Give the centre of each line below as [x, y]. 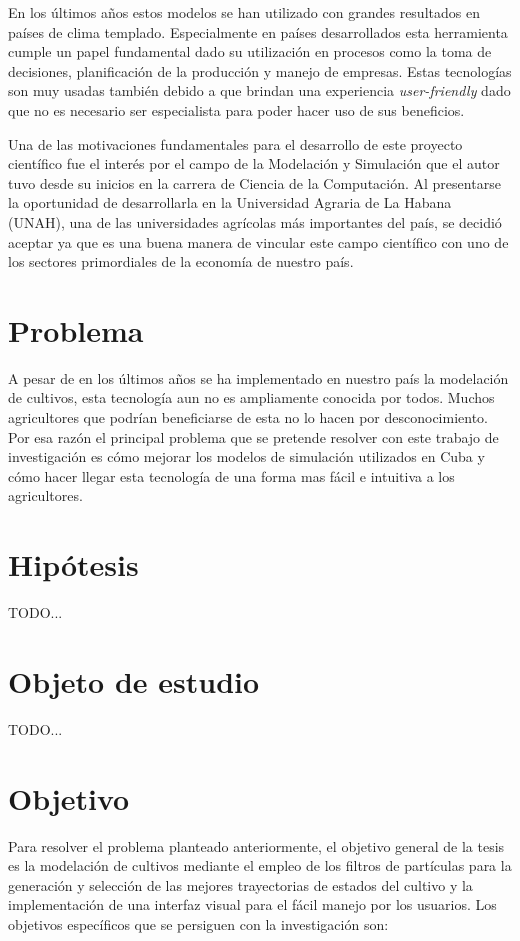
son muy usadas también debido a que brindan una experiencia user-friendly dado [259, 90]
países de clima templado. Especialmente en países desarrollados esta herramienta [258, 31]
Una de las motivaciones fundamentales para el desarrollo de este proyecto [235, 143]
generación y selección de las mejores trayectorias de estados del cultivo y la [240, 884]
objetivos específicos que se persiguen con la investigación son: [198, 923]
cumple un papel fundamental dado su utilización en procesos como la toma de [250, 51]
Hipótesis [73, 564]
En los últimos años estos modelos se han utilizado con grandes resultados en [244, 12]
